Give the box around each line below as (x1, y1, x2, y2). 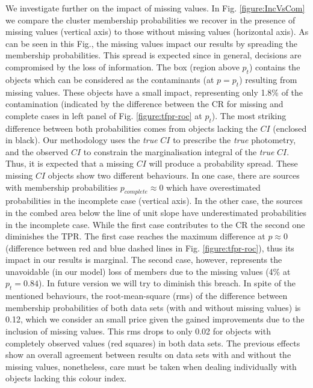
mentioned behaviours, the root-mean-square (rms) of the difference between (5, 289, 288, 302)
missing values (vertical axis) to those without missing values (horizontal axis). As (5, 25, 309, 38)
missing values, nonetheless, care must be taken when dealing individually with (5, 360, 297, 372)
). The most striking (211, 109, 287, 122)
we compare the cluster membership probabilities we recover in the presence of (5, 13, 296, 26)
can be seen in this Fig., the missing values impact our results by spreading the (5, 37, 298, 49)
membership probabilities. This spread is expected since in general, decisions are (5, 49, 302, 61)
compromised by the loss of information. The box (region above (5, 60, 240, 73)
